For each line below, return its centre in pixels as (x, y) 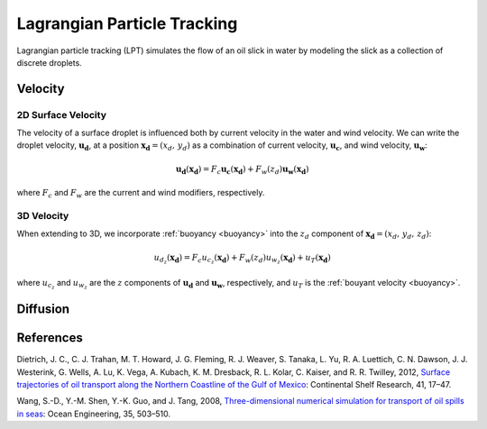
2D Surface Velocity (62, 114)
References (50, 338)
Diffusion (43, 310)
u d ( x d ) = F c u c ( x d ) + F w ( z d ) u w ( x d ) (243, 169)
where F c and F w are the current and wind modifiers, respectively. (141, 194)
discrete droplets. (50, 62)
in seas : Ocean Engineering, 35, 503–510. (94, 414)
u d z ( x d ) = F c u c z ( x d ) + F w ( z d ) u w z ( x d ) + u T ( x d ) (242, 259)
